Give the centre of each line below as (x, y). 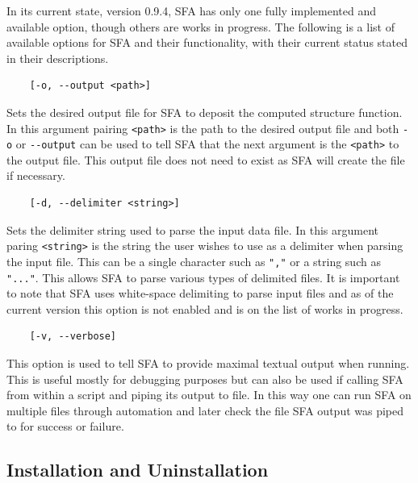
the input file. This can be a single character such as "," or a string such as (194, 261)
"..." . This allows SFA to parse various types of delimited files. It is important (203, 277)
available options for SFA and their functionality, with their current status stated (207, 42)
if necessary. (36, 175)
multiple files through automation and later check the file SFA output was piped (205, 410)
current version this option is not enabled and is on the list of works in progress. (205, 308)
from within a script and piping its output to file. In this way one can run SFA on (209, 395)
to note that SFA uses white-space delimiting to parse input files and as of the (200, 293)
